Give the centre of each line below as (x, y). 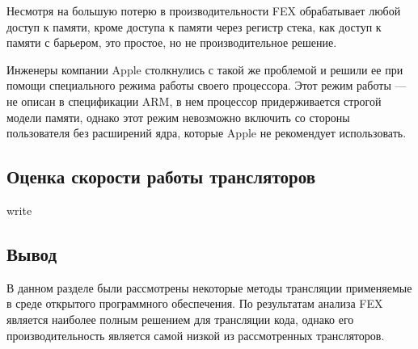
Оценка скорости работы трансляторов (161, 177)
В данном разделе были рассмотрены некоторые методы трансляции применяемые (209, 287)
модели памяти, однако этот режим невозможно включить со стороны (178, 117)
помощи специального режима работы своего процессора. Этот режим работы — (207, 85)
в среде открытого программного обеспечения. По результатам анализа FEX (195, 303)
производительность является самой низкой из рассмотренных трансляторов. (196, 335)
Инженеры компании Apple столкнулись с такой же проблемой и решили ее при (205, 69)
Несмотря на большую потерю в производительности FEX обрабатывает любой (204, 11)
